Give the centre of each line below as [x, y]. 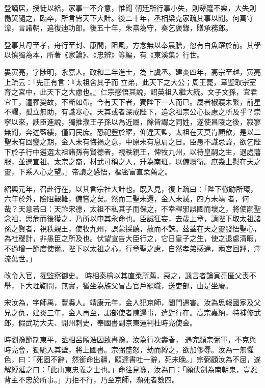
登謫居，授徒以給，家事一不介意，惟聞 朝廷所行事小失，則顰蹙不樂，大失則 [130, 8]
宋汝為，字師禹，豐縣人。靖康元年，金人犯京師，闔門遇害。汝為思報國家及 [129, 302]
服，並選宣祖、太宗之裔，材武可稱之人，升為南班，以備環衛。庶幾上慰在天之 [132, 161]
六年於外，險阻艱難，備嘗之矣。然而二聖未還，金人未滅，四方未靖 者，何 [127, 199]
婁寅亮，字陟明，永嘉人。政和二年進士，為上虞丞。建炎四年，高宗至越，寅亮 [132, 71]
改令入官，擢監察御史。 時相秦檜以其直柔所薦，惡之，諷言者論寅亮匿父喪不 [130, 275]
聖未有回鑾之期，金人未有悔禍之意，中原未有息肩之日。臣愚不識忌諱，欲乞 [129, 142]
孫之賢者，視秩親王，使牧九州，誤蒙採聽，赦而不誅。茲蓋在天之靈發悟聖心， [132, 228]
